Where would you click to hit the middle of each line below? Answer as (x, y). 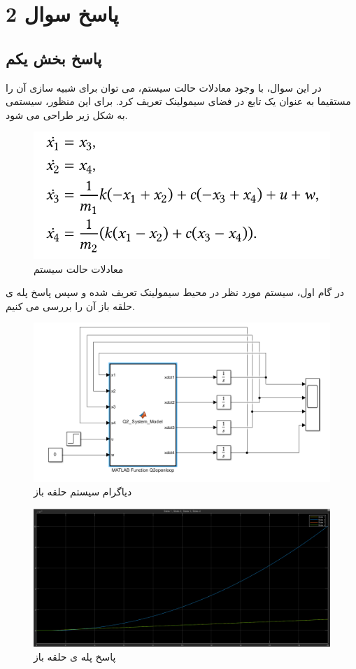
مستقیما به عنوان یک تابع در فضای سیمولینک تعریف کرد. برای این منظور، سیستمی (178, 101)
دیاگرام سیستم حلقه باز (83, 492)
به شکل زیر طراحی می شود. (67, 114)
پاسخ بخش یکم (54, 58)
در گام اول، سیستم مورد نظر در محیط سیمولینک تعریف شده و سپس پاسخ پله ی (175, 292)
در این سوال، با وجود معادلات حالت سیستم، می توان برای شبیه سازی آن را (164, 87)
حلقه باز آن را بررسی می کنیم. (70, 305)
